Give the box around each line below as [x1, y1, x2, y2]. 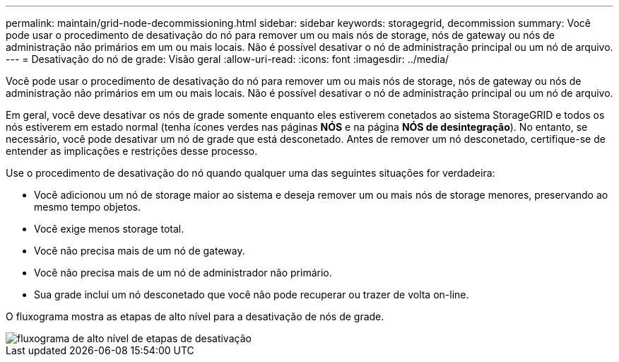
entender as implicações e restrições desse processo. [6, 145, 258, 157]
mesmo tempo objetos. [34, 201, 141, 213]
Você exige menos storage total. [34, 223, 184, 235]
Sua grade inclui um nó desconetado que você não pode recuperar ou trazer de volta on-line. [34, 288, 469, 300]
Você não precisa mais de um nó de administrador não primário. [34, 267, 332, 279]
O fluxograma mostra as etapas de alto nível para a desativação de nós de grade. [6, 310, 384, 322]
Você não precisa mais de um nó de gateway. [34, 245, 245, 257]
